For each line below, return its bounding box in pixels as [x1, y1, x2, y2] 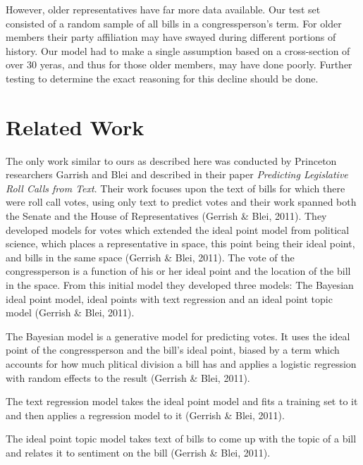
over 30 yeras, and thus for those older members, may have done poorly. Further [6, 57, 352, 72]
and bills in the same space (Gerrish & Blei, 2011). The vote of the [6, 249, 295, 264]
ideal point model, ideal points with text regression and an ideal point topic [6, 291, 333, 306]
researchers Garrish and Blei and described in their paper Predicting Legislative [6, 167, 348, 182]
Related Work [6, 112, 144, 141]
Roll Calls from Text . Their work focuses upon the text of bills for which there [6, 180, 345, 195]
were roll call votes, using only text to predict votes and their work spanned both [6, 194, 357, 209]
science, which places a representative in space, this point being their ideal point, [6, 236, 355, 251]
